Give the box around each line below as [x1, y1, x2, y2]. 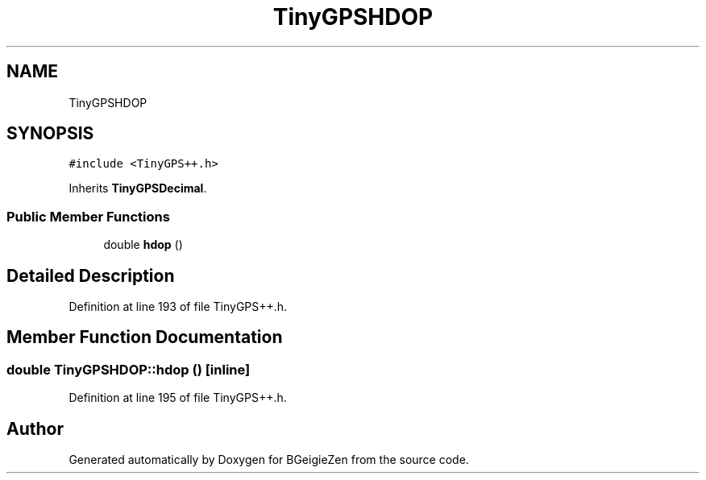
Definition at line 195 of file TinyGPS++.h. [69, 391, 287, 405]
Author [6, 418, 64, 439]
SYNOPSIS [6, 123, 94, 144]
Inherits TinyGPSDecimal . [69, 181, 207, 196]
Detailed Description [6, 265, 175, 286]
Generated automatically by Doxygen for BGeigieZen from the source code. [69, 453, 469, 467]
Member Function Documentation [6, 327, 283, 348]
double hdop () [103, 238, 183, 252]
